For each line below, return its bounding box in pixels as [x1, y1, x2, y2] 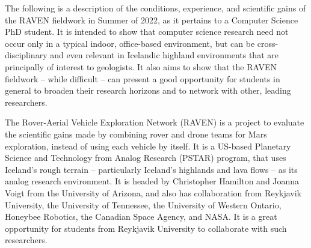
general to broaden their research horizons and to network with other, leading [5, 84, 291, 97]
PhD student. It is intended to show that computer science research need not [5, 25, 289, 38]
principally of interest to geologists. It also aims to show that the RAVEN [5, 60, 277, 73]
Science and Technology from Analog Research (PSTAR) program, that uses [5, 151, 286, 164]
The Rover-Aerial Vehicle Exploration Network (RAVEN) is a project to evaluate [5, 116, 304, 129]
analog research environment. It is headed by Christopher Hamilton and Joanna [5, 175, 300, 187]
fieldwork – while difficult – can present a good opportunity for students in [5, 72, 280, 85]
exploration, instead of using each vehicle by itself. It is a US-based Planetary [5, 139, 291, 152]
